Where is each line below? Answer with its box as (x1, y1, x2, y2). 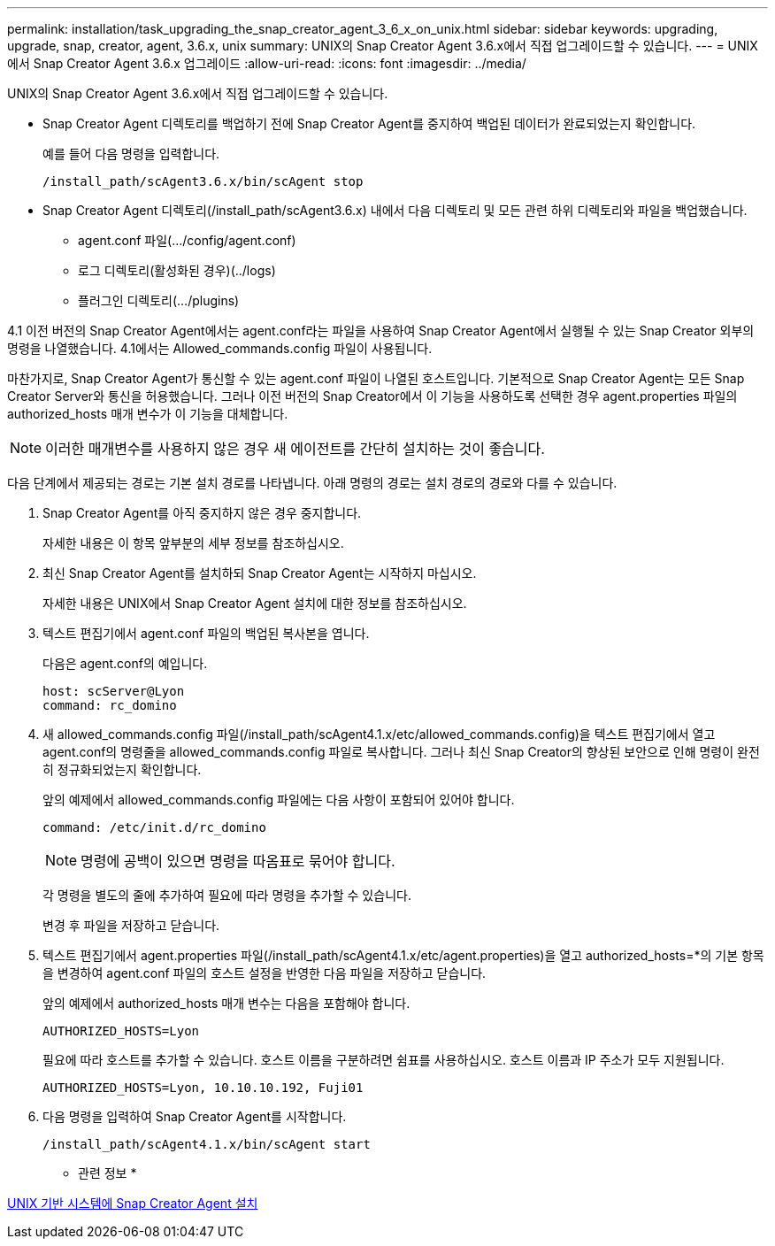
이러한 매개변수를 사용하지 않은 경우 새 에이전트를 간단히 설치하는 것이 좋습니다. (45, 440, 545, 458)
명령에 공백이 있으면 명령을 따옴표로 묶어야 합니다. (81, 852, 395, 870)
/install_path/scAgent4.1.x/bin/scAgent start (42, 1137, 371, 1151)
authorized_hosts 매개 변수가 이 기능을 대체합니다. (7, 406, 288, 421)
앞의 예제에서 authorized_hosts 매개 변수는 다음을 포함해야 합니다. (42, 996, 411, 1011)
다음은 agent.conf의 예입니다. (42, 656, 208, 671)
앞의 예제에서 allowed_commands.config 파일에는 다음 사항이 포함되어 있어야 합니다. (42, 792, 515, 807)
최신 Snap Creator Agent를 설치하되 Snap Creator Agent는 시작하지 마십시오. (42, 565, 477, 581)
